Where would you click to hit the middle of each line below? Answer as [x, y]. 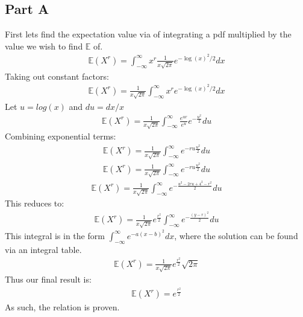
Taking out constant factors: [57, 76]
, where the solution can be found [236, 235]
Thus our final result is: [48, 279]
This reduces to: [35, 203]
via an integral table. [43, 249]
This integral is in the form [55, 235]
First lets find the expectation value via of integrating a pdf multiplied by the [148, 34]
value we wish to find [44, 46]
